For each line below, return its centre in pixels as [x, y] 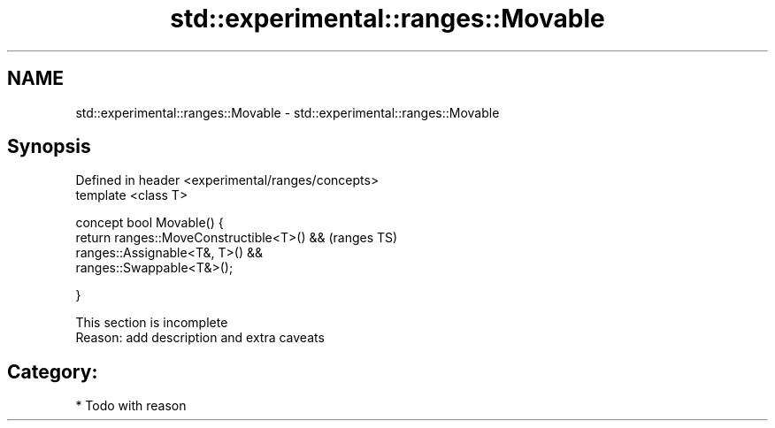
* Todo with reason [131, 406]
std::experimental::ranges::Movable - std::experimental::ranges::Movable [288, 112]
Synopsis [49, 147]
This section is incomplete [152, 323]
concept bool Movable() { [150, 223]
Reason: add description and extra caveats [200, 338]
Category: [53, 371]
